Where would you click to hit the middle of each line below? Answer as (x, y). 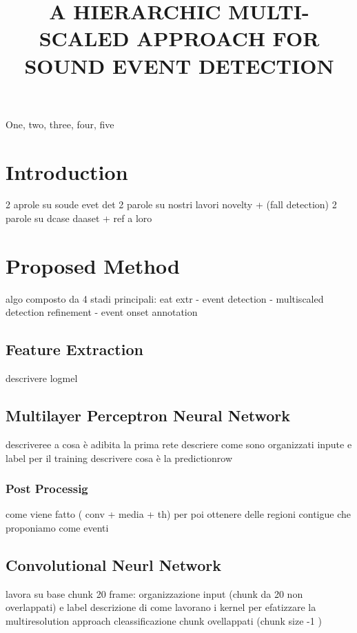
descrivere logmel (42, 378)
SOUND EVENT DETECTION (179, 65)
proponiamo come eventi (57, 527)
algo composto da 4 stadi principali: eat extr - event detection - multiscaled (165, 298)
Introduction (67, 171)
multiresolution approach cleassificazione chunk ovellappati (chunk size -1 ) (164, 620)
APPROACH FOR (228, 38)
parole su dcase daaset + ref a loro (79, 218)
